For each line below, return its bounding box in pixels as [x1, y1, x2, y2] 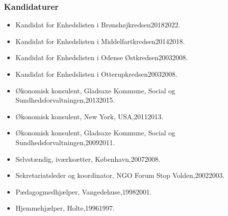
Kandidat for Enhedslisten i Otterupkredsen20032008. [15, 69, 177, 79]
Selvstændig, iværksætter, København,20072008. [15, 153, 160, 164]
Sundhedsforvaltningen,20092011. [15, 137, 115, 147]
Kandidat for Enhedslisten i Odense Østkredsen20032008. [15, 52, 188, 63]
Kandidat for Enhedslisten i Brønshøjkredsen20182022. [15, 20, 180, 30]
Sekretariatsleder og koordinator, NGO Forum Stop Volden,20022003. [15, 170, 225, 180]
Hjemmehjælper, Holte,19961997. [15, 203, 115, 213]
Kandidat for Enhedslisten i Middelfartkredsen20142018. [15, 36, 185, 46]
